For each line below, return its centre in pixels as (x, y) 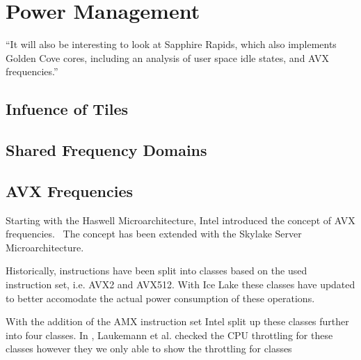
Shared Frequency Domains (106, 150)
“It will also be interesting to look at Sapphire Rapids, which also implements (171, 44)
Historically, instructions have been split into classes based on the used (157, 271)
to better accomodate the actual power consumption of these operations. (160, 298)
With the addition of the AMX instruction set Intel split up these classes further (177, 321)
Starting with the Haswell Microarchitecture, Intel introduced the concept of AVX (180, 220)
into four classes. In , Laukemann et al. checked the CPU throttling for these (169, 335)
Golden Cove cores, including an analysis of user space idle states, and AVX (168, 57)
